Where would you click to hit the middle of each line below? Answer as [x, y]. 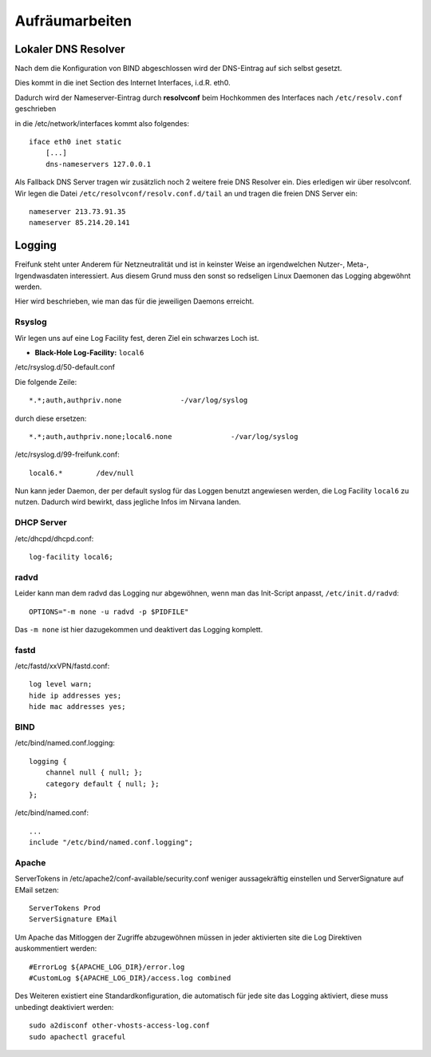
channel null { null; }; [94, 773]
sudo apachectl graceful [77, 1037]
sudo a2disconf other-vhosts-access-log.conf [120, 1025]
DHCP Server [41, 523]
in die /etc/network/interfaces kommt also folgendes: [102, 123]
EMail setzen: [37, 889]
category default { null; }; [102, 784]
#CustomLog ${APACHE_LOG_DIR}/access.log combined [130, 978]
